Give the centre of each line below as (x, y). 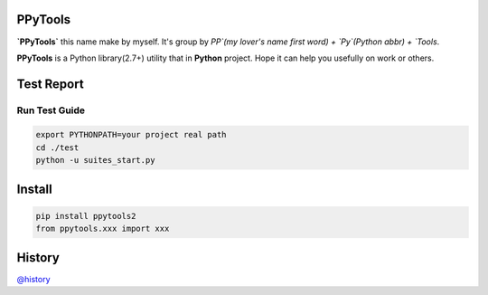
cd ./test (57, 147)
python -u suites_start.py (95, 160)
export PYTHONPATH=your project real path (131, 135)
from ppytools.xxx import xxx (103, 229)
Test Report (51, 84)
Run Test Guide (51, 110)
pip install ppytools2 (86, 216)
